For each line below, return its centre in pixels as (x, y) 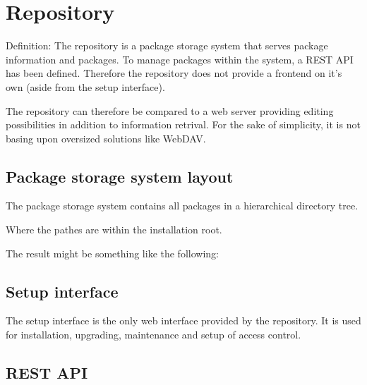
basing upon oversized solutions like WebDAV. (106, 138)
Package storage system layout (120, 176)
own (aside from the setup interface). (85, 86)
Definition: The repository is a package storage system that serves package (167, 45)
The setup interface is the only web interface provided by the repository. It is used (183, 320)
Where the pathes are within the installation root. (114, 230)
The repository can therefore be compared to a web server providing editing (170, 110)
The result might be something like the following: (112, 253)
